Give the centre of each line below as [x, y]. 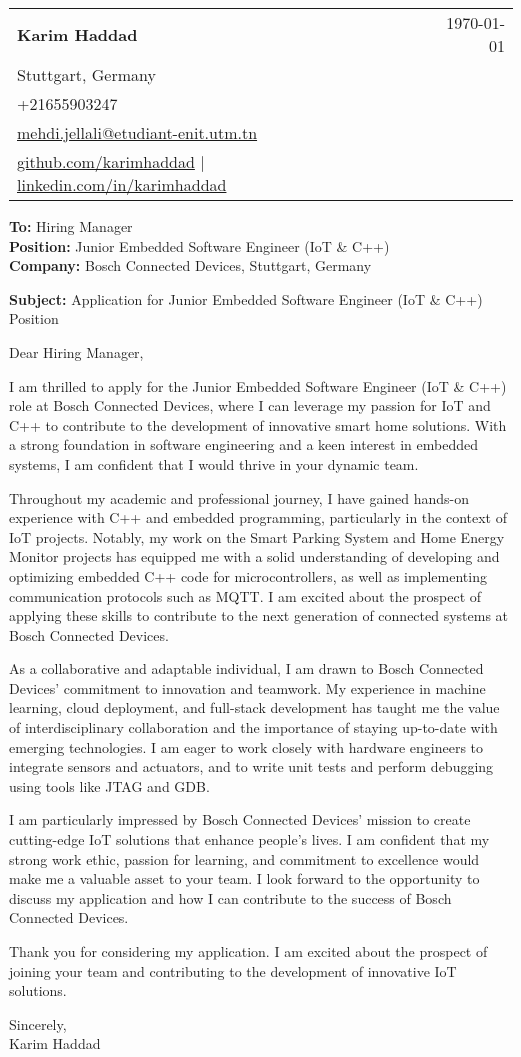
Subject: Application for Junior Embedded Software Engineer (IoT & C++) [246, 298]
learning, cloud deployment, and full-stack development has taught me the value [254, 707]
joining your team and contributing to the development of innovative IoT [233, 970]
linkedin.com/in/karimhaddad [122, 184]
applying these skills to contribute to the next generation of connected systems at [259, 615]
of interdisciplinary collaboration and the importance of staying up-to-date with [253, 727]
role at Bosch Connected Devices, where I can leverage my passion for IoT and [250, 405]
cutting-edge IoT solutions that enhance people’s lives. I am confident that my [249, 839]
